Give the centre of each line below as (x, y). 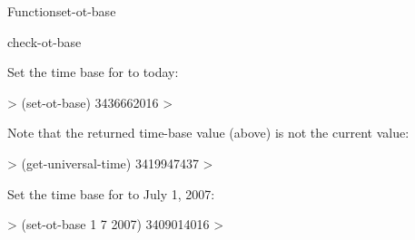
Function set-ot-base (62, 11)
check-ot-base (44, 41)
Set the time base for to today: (93, 72)
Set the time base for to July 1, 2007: (111, 193)
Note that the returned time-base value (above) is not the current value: (208, 133)
